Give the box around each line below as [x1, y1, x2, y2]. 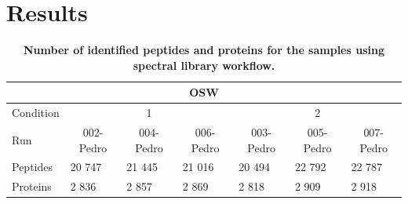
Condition [12, 104, 60, 121]
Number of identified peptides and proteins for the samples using [24, 42, 384, 58]
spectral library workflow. [133, 56, 275, 73]
